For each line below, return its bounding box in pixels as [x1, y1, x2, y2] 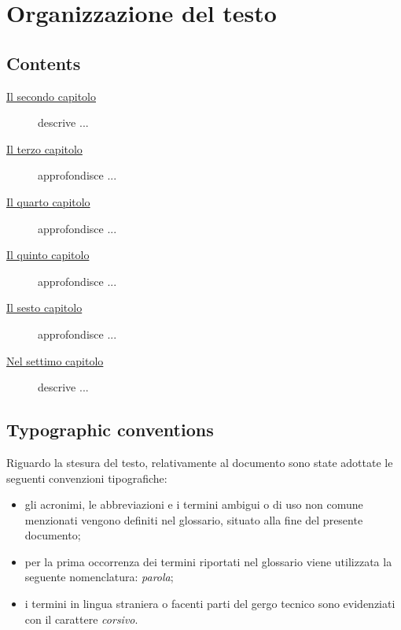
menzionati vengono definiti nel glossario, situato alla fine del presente [24, 511, 363, 528]
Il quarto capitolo [6, 193, 90, 209]
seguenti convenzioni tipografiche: [6, 469, 167, 486]
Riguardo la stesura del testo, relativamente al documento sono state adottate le [6, 454, 393, 470]
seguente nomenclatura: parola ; [24, 569, 174, 585]
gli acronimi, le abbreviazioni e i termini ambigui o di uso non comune [24, 496, 363, 513]
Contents [6, 50, 81, 75]
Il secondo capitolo [6, 87, 97, 104]
